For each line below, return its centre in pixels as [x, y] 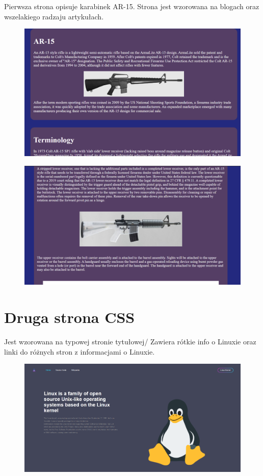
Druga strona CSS [70, 317]
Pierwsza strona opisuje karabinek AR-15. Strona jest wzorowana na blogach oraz [132, 6]
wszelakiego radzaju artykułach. [54, 16]
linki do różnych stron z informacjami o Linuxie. [80, 351]
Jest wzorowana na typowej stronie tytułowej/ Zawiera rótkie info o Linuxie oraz [130, 342]
